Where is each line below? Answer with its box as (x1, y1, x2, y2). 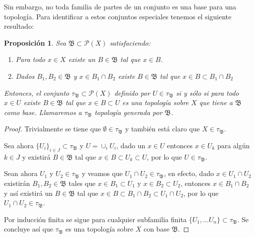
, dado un (116, 140, 146, 150)
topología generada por (94, 107, 162, 117)
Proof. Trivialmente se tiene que (4, 123, 101, 134)
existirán (4, 178, 30, 188)
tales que (68, 178, 96, 188)
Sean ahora (4, 168, 38, 178)
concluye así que (4, 224, 53, 234)
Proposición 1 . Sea (4, 37, 66, 48)
